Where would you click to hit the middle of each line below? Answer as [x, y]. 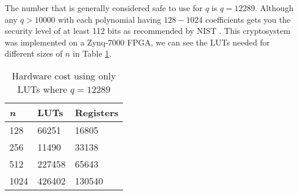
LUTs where [42, 89]
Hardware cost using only [64, 75]
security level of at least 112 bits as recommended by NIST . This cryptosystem [148, 31]
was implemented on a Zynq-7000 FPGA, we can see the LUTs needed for [137, 42]
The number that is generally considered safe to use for [104, 8]
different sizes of [34, 53]
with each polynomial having [110, 19]
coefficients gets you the [248, 19]
